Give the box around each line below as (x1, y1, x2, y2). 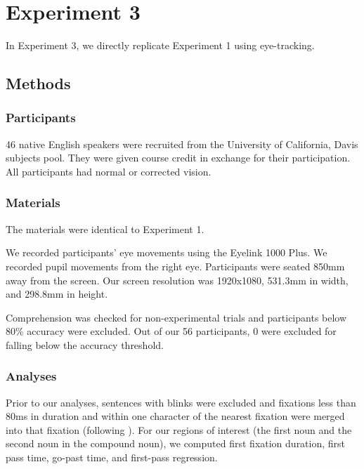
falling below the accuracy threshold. (6, 337, 164, 352)
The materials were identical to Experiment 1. (6, 221, 204, 236)
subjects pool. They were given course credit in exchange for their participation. (6, 150, 351, 165)
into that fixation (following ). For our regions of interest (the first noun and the (6, 422, 352, 437)
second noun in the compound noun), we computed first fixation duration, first (6, 436, 346, 451)
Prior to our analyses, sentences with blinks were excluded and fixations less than (6, 395, 356, 409)
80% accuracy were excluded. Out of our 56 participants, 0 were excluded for (6, 324, 337, 338)
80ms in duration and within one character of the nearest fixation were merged (6, 409, 345, 423)
